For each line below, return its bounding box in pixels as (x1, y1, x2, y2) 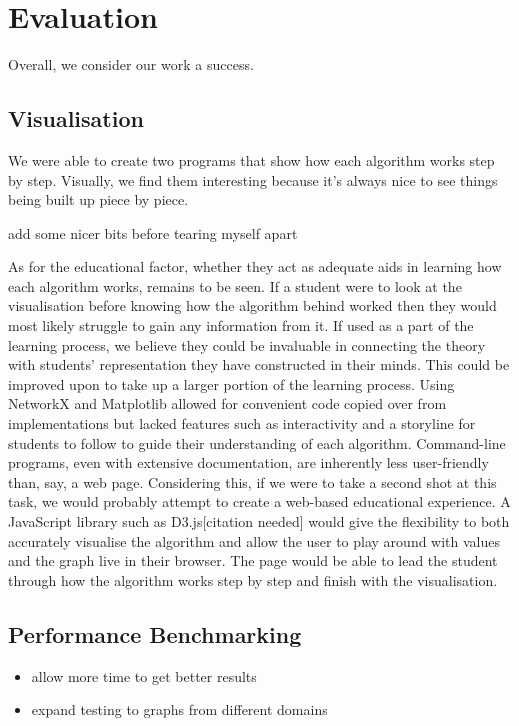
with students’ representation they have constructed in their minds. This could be (8, 354, 510, 375)
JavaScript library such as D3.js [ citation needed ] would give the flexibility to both (8, 511, 510, 532)
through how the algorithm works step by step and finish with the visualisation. (8, 569, 498, 590)
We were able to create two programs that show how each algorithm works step (8, 149, 495, 170)
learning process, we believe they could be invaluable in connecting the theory (8, 334, 486, 355)
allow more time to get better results (31, 665, 257, 686)
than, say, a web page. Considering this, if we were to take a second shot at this (8, 471, 497, 492)
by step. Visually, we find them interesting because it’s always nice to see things (8, 169, 498, 190)
